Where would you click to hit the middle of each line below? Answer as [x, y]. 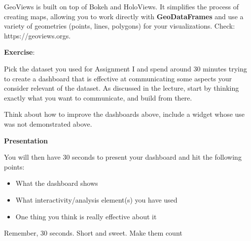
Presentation [26, 140]
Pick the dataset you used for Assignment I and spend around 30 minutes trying [125, 68]
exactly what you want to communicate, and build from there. [98, 97]
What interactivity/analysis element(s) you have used [96, 199]
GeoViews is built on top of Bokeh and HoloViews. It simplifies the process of [122, 6]
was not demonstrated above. [48, 123]
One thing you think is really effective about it [86, 216]
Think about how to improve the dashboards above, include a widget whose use [125, 114]
